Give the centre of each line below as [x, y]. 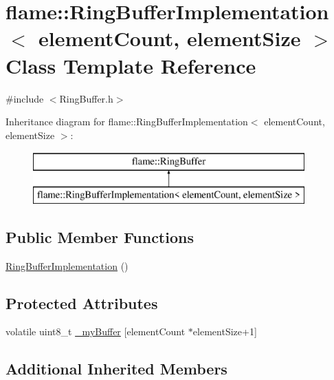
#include [25, 98]
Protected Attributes [82, 303]
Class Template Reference [131, 65]
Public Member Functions [100, 236]
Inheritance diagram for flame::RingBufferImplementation [127, 122]
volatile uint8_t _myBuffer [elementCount [96, 331]
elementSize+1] [225, 331]
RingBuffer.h [86, 98]
